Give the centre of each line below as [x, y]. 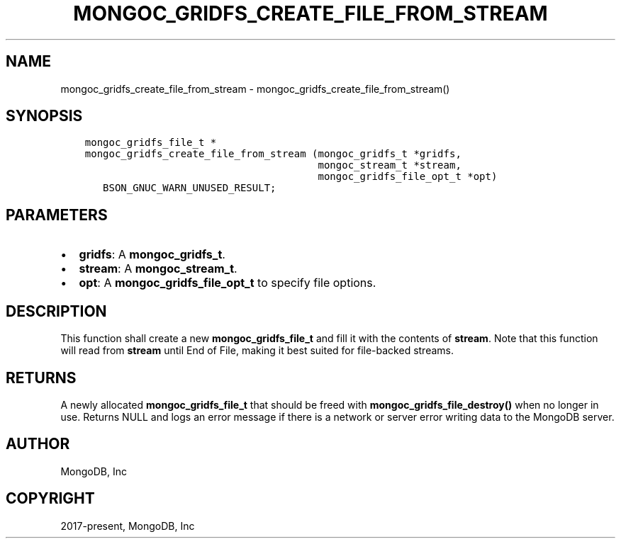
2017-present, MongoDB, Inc [128, 526]
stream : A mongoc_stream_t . [158, 269]
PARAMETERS [57, 215]
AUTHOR [38, 444]
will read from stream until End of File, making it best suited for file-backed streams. [257, 351]
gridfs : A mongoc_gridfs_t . [152, 255]
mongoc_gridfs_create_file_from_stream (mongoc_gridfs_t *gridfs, [273, 154]
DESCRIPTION [56, 311]
